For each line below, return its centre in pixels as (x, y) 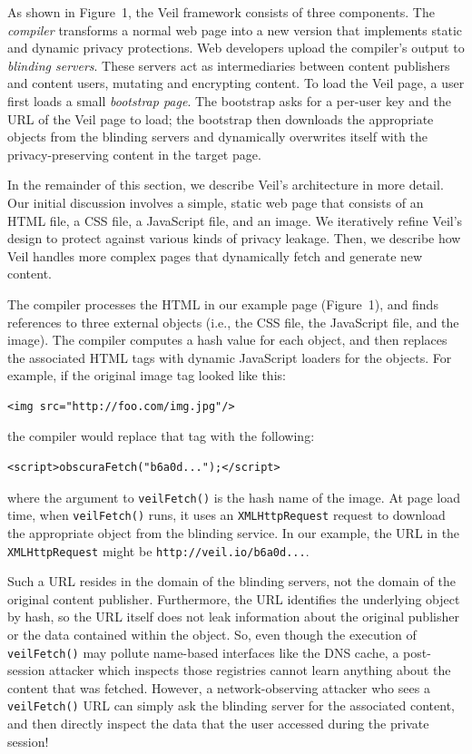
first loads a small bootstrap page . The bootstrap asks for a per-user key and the (229, 100)
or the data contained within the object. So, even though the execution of (212, 634)
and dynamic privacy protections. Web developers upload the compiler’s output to (236, 48)
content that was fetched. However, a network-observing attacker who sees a (219, 687)
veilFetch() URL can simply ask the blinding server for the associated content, (231, 705)
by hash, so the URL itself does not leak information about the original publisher (233, 617)
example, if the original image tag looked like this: (147, 375)
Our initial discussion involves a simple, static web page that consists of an (216, 202)
